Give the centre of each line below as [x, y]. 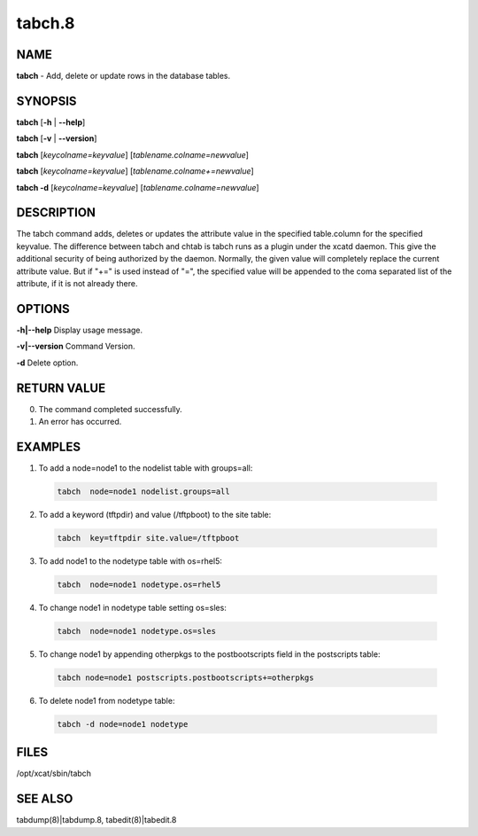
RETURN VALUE [61, 388]
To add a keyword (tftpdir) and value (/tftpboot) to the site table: [155, 514]
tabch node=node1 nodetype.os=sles [137, 631]
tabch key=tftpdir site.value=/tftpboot [148, 538]
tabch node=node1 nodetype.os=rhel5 [139, 584]
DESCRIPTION [56, 213]
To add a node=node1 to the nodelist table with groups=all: [146, 468]
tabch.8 [46, 23]
